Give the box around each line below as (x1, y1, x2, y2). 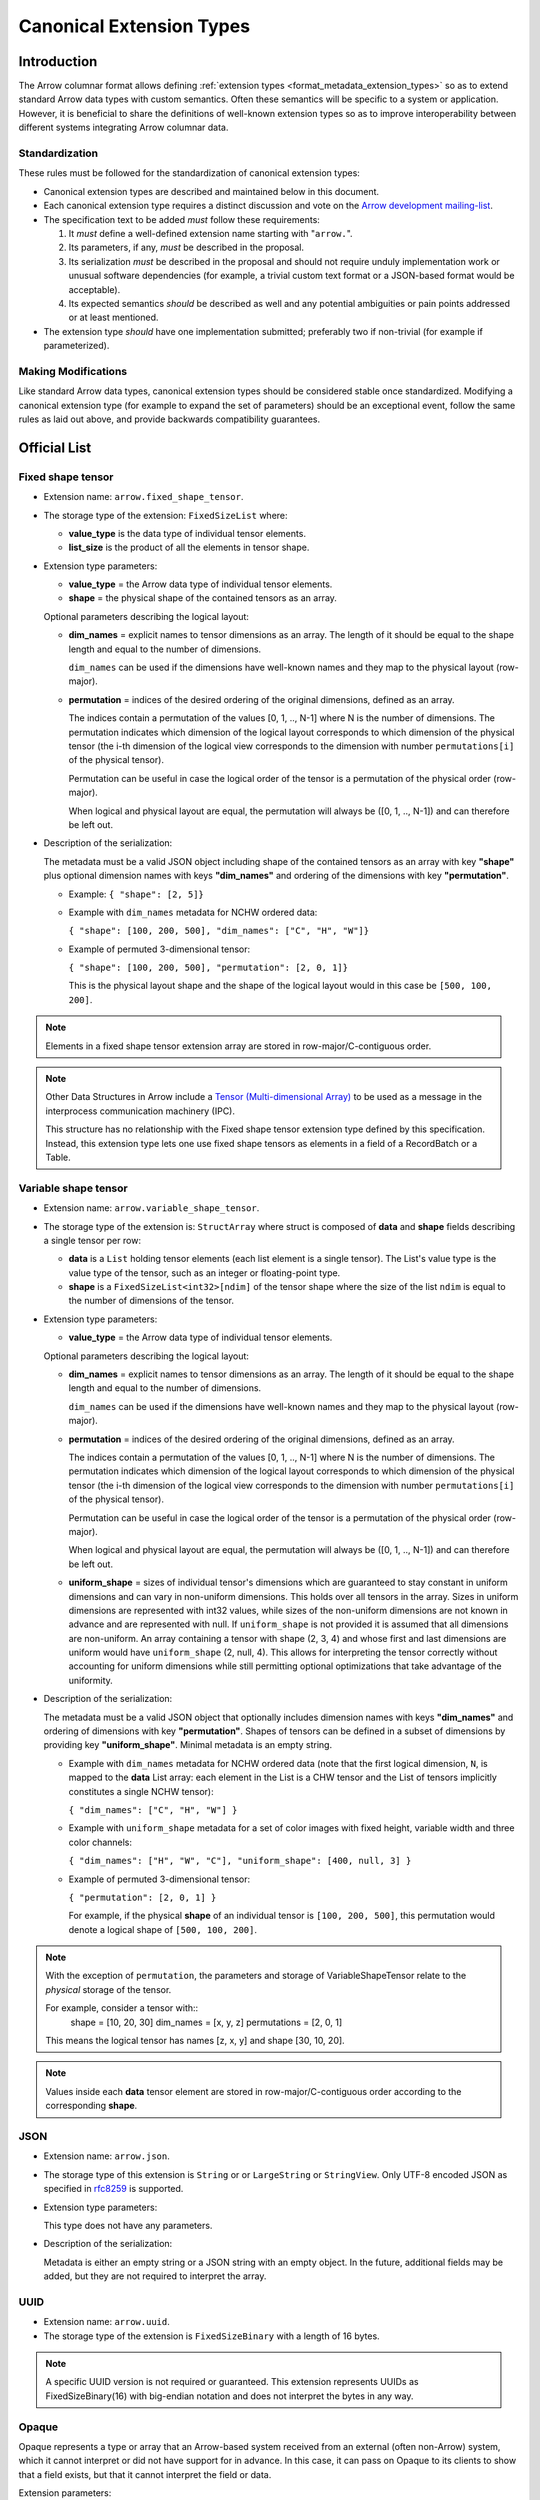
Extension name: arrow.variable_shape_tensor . (43, 1202, 260, 1214)
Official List (18, 439, 92, 456)
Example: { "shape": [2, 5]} (68, 888, 204, 900)
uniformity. (68, 1674, 114, 1686)
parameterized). (43, 340, 110, 352)
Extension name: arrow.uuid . (43, 2316, 170, 2328)
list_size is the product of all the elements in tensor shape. (68, 541, 310, 554)
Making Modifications (18, 364, 128, 378)
